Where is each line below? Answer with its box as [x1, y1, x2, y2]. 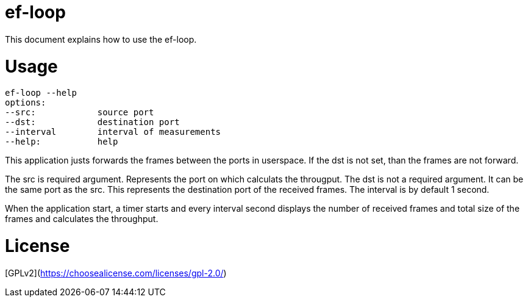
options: [5, 98, 46, 108]
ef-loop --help [5, 88, 77, 98]
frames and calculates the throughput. [5, 214, 159, 225]
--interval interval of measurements [5, 127, 221, 137]
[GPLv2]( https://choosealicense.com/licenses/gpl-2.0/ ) [5, 267, 227, 278]
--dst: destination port [5, 117, 180, 128]
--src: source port [5, 107, 154, 118]
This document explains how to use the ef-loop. [5, 34, 197, 45]
